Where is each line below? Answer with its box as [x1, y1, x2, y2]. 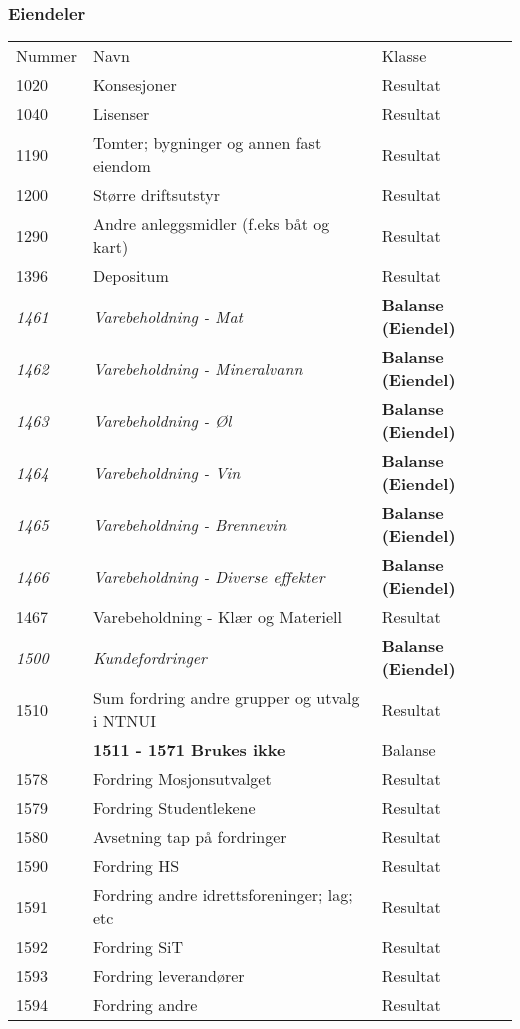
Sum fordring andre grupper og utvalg [92, 686, 360, 710]
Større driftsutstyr [92, 183, 220, 207]
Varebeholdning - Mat [92, 304, 243, 328]
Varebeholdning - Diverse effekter [92, 564, 325, 588]
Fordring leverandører [92, 964, 245, 988]
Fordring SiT [92, 935, 184, 959]
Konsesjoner [92, 73, 177, 97]
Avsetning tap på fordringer [92, 825, 287, 849]
